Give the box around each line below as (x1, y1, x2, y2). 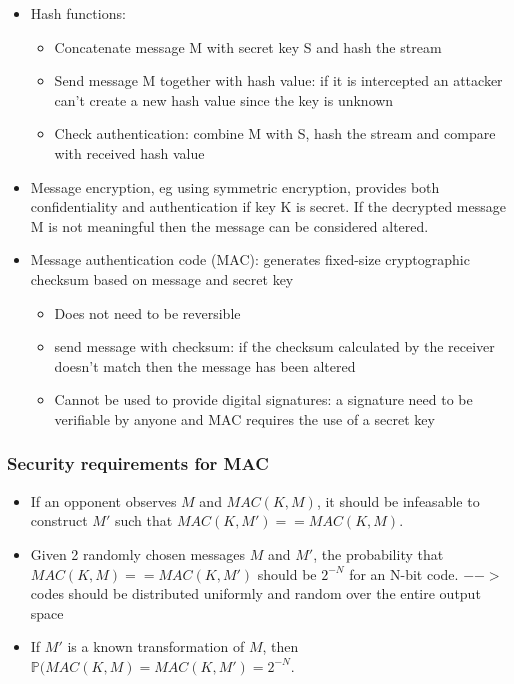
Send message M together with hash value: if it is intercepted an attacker (54, 70, 503, 91)
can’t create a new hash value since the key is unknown (54, 89, 394, 110)
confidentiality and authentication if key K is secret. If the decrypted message (30, 196, 506, 217)
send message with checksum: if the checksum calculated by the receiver (54, 336, 495, 357)
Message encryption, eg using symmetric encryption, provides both (30, 176, 440, 197)
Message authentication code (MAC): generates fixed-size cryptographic (30, 249, 470, 270)
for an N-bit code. (349, 563, 459, 584)
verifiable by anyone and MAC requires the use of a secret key (54, 408, 435, 429)
